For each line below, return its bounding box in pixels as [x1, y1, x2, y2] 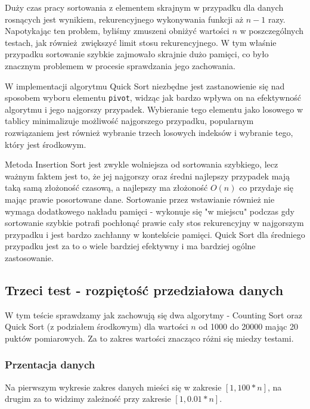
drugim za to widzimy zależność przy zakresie [5, 392, 171, 405]
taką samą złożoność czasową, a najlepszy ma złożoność [5, 181, 208, 194]
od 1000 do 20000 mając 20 [199, 320, 299, 333]
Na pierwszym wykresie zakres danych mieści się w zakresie [5, 380, 222, 393]
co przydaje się [239, 181, 293, 194]
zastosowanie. [5, 251, 54, 264]
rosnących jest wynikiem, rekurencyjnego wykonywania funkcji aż [5, 13, 244, 25]
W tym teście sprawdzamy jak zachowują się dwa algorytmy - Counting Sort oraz [5, 308, 302, 321]
